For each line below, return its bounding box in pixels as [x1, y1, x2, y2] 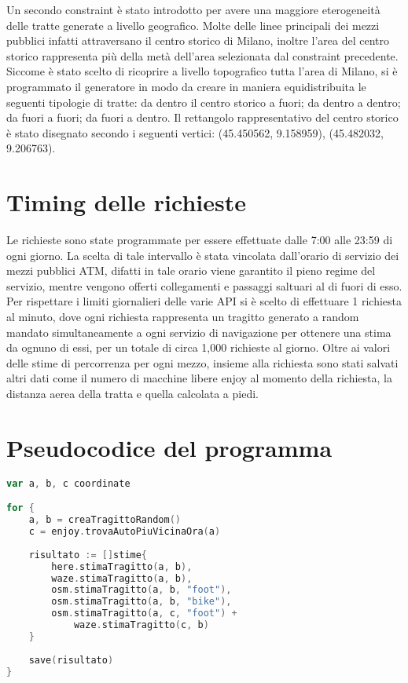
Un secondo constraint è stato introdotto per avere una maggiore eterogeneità [6, 2, 380, 17]
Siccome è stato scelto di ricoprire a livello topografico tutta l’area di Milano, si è [6, 63, 398, 79]
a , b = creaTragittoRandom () [28, 514, 181, 526]
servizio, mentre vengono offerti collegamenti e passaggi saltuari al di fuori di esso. [6, 277, 402, 294]
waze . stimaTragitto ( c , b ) [73, 619, 209, 630]
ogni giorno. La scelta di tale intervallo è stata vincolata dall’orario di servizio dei [6, 247, 399, 263]
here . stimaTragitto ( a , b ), [51, 561, 193, 572]
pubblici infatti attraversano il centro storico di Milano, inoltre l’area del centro [6, 32, 389, 49]
